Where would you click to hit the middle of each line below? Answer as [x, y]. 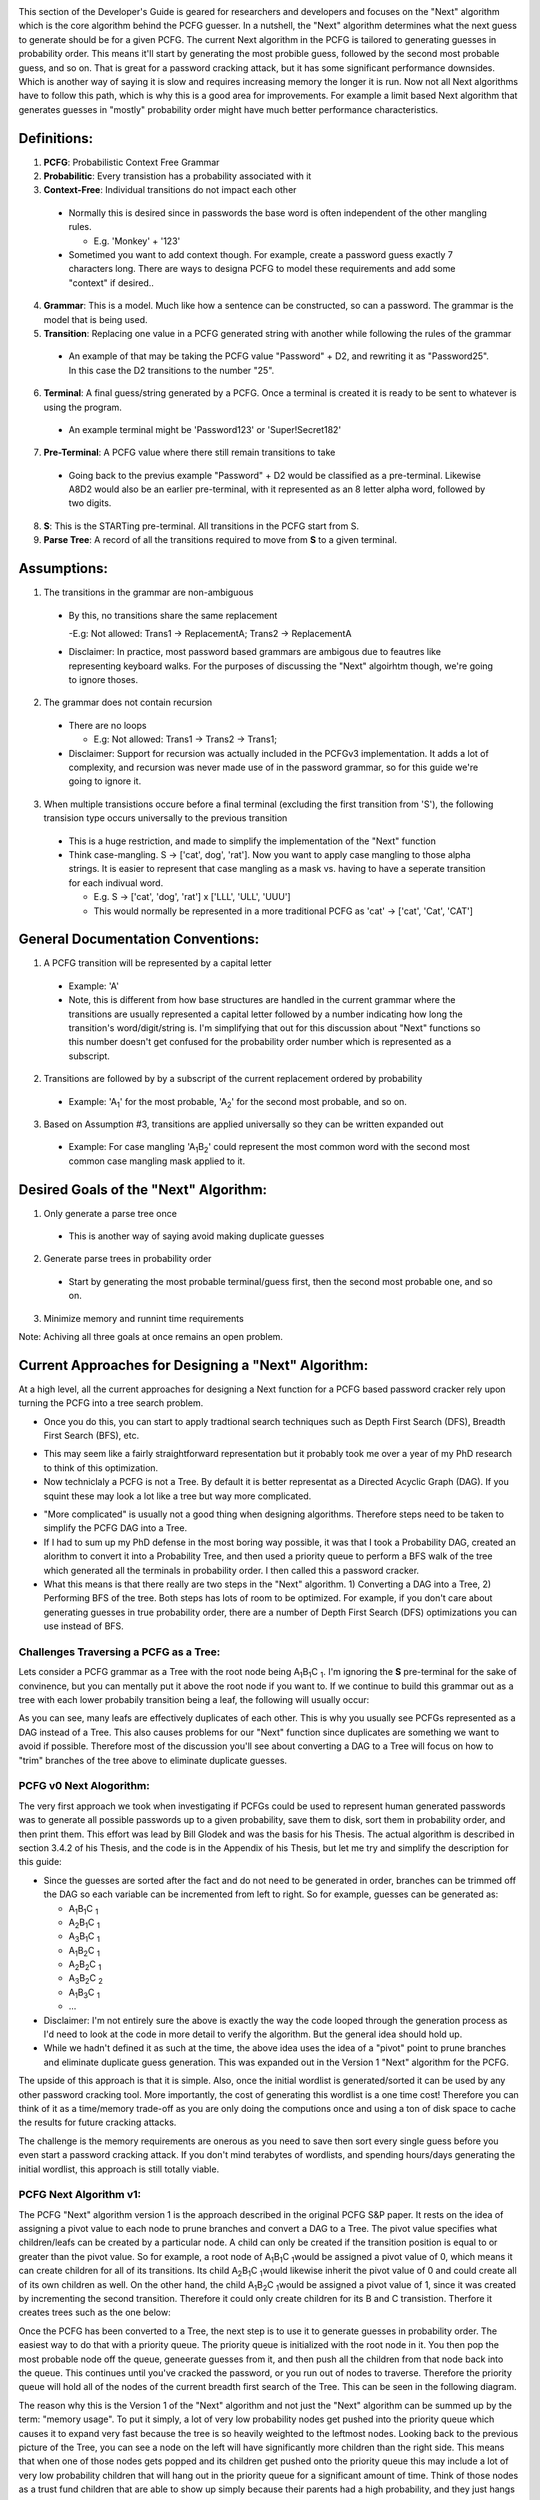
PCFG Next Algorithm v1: [80, 2195]
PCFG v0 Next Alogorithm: [84, 1786]
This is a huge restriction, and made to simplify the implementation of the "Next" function [252, 841]
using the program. [82, 407]
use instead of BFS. [83, 1626]
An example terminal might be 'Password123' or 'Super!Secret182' [205, 429]
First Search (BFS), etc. [91, 1436]
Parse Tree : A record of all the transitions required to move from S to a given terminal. [220, 540]
